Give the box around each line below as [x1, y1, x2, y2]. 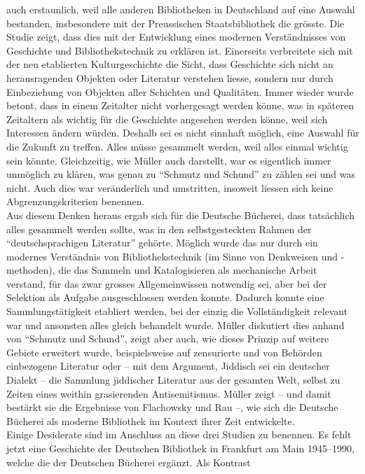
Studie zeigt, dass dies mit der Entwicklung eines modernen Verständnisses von [6, 29, 346, 44]
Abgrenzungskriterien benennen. [6, 194, 145, 209]
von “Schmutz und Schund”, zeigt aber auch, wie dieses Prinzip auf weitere [6, 331, 329, 346]
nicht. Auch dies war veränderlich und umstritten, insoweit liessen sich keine [6, 180, 333, 195]
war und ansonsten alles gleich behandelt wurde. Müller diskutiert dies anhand [6, 317, 345, 332]
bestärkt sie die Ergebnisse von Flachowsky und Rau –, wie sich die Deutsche [6, 400, 338, 414]
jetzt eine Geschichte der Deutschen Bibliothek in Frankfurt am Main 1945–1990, [6, 441, 354, 455]
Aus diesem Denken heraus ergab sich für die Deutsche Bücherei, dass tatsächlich [6, 207, 355, 222]
